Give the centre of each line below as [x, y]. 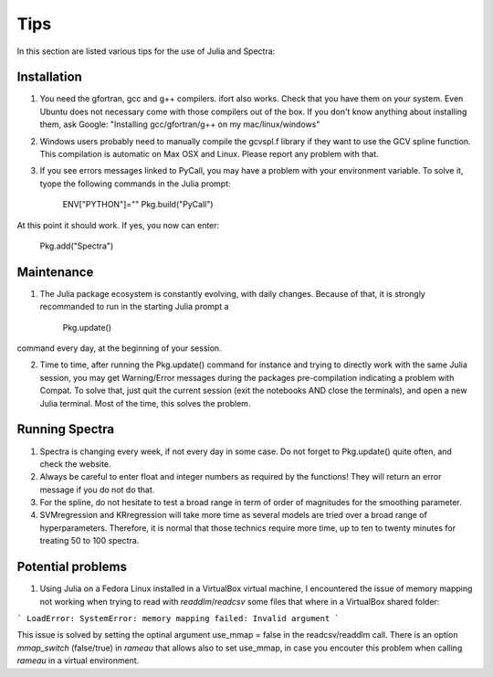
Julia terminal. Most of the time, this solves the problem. [145, 403]
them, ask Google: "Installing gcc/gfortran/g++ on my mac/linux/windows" [180, 124]
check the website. [75, 464]
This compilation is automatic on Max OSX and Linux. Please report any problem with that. [209, 154]
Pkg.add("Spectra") [77, 246]
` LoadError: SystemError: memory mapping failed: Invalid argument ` [178, 618]
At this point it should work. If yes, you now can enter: [118, 225]
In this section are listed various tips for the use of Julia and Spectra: [146, 51]
